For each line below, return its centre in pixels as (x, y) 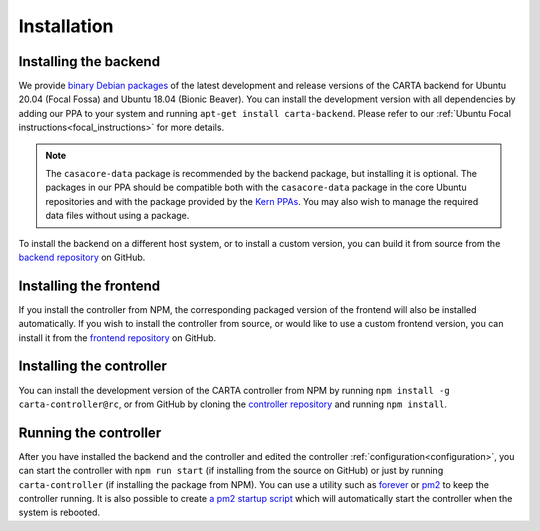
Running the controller (90, 432)
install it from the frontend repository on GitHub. (117, 337)
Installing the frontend (89, 285)
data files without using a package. (117, 216)
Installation (66, 26)
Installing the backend (89, 61)
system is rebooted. (59, 512)
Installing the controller (92, 366)
